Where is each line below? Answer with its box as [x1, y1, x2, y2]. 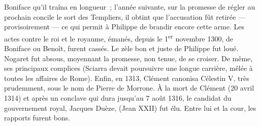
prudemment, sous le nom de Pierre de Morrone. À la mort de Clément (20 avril [4, 82, 254, 93]
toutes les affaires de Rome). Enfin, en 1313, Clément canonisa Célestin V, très [4, 72, 249, 83]
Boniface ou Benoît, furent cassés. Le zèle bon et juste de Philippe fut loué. [4, 43, 239, 54]
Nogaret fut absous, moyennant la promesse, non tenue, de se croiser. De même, [4, 53, 253, 63]
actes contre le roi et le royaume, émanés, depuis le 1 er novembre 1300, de [4, 31, 234, 44]
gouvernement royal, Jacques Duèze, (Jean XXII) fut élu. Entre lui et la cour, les [4, 102, 256, 113]
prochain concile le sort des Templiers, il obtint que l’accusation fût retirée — [4, 11, 245, 22]
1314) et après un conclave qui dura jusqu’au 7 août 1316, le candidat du [4, 93, 232, 103]
